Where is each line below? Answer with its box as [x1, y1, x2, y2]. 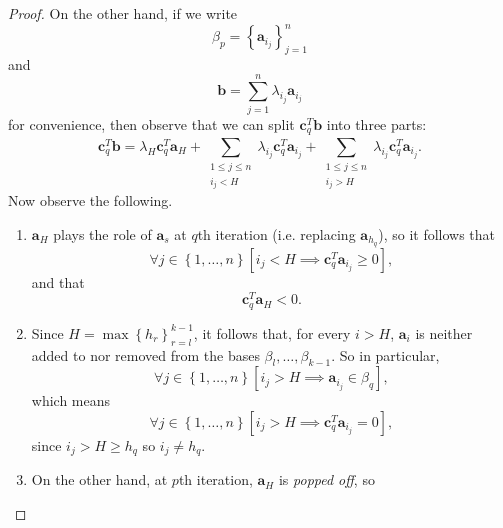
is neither [415, 322, 473, 343]
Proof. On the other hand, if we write [8, 3, 238, 23]
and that [31, 271, 85, 292]
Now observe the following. [8, 190, 173, 211]
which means [31, 390, 111, 411]
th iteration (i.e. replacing [197, 223, 356, 244]
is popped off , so [278, 469, 375, 490]
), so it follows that [378, 223, 496, 244]
